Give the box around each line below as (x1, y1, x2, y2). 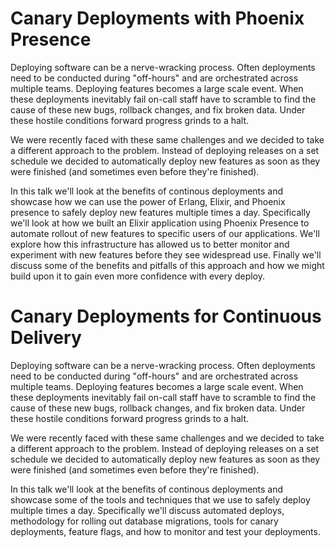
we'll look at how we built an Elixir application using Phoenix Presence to (10, 217, 310, 229)
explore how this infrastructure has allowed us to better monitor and (10, 238, 290, 250)
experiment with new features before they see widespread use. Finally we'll (10, 248, 322, 261)
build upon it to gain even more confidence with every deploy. (10, 270, 266, 282)
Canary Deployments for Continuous (10, 305, 322, 328)
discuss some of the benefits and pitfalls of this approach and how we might (10, 259, 325, 271)
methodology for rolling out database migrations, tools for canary (10, 515, 279, 527)
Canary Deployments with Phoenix (10, 7, 305, 30)
